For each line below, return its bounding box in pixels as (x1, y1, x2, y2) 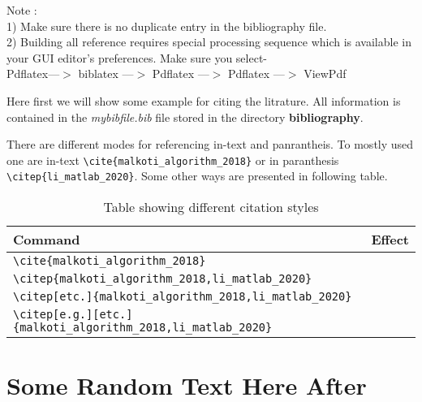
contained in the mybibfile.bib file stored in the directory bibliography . (6, 108, 364, 125)
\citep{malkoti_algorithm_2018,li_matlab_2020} (13, 272, 312, 286)
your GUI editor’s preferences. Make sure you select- (6, 49, 268, 66)
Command (13, 230, 80, 249)
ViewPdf (304, 65, 347, 82)
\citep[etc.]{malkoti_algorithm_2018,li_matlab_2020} (13, 290, 352, 304)
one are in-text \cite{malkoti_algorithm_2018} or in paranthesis (6, 151, 339, 168)
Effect (371, 230, 409, 249)
